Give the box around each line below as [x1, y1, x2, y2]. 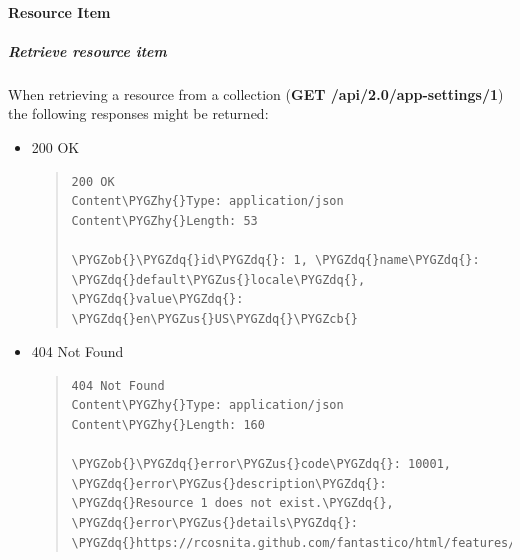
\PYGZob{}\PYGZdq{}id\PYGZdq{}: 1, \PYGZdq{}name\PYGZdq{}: [71, 252, 480, 267]
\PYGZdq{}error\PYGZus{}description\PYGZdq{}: [71, 476, 387, 491]
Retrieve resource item [8, 40, 167, 61]
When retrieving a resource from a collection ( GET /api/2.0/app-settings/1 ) [8, 83, 504, 104]
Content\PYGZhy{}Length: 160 [71, 418, 265, 433]
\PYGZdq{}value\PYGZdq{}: [71, 292, 244, 307]
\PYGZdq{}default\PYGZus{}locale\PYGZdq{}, [71, 272, 366, 287]
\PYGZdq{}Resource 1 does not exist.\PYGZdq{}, [71, 496, 394, 511]
